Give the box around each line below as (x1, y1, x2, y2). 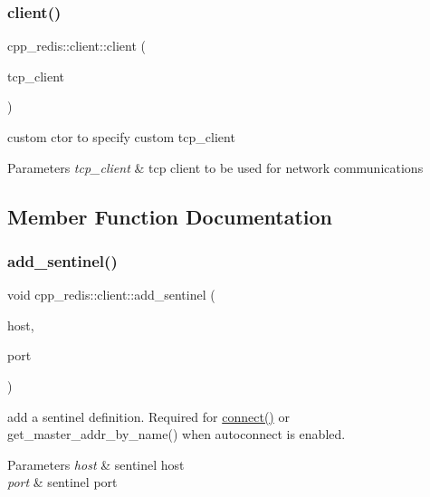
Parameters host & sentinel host (7, 454, 185, 473)
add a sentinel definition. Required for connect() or (7, 406, 290, 425)
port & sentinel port (7, 473, 118, 492)
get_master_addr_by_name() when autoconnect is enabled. (7, 425, 346, 444)
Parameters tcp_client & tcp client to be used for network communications (7, 158, 424, 177)
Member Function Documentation (7, 202, 333, 230)
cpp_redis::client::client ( (7, 36, 146, 55)
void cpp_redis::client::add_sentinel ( (7, 285, 215, 304)
